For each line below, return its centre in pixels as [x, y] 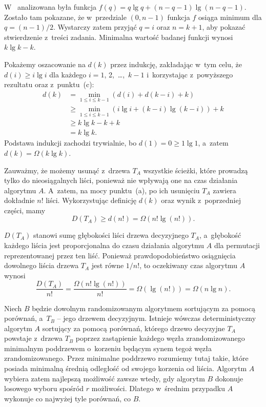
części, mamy [25, 210]
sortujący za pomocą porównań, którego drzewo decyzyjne [134, 328]
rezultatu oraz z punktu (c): [49, 84]
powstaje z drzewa [34, 338]
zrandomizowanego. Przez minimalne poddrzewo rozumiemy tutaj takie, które [126, 358]
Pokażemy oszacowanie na [45, 64]
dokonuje [229, 378]
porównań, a [24, 318]
